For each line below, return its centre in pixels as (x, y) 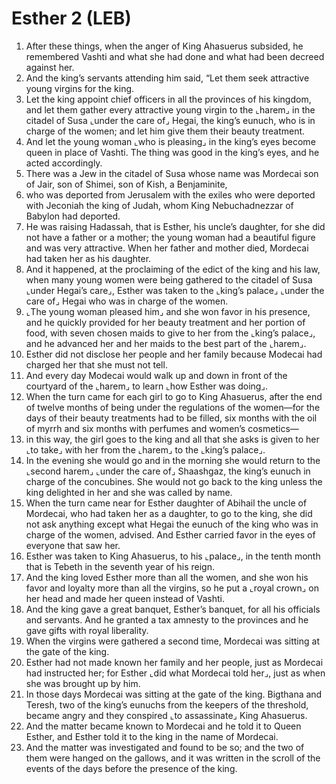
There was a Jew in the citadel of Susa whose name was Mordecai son (172, 173)
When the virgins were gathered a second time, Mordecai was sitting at (172, 641)
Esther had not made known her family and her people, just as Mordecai (174, 662)
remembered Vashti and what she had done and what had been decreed (175, 56)
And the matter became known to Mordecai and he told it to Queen (163, 726)
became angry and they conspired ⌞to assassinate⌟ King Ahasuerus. (166, 715)
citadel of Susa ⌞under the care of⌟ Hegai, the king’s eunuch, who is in (170, 120)
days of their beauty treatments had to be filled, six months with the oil (171, 418)
